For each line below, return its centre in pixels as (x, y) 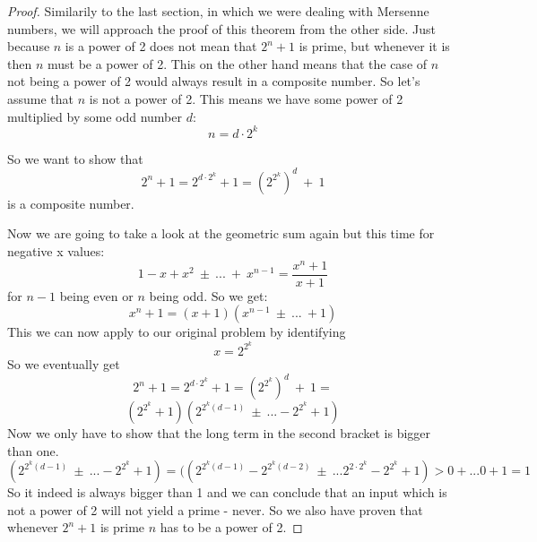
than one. (33, 450)
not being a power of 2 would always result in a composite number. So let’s (214, 81)
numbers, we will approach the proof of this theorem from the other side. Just (221, 28)
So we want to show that (75, 158)
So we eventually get (64, 363)
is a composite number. (71, 203)
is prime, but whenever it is (374, 46)
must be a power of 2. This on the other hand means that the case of (237, 63)
